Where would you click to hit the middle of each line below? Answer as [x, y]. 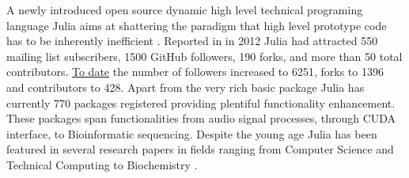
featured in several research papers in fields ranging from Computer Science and [200, 149]
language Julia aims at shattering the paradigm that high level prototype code [197, 25]
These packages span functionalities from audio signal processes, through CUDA [201, 118]
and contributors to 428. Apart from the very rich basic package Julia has [186, 87]
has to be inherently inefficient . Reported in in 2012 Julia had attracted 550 [192, 41]
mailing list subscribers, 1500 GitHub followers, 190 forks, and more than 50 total [204, 56]
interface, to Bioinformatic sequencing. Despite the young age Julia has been [192, 133]
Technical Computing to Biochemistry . [102, 164]
